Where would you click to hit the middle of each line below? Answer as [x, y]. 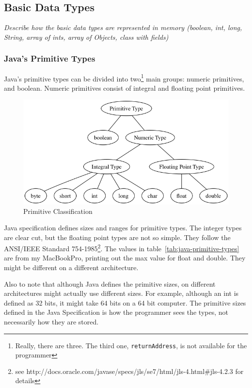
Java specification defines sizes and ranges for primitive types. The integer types [123, 227]
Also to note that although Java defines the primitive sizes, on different [110, 283]
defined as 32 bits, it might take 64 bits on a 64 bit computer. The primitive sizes [125, 302]
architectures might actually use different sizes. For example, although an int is [121, 293]
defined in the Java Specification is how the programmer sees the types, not [116, 312]
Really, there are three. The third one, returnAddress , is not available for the [131, 345]
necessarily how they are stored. [51, 322]
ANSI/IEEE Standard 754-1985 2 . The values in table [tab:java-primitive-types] [122, 248]
